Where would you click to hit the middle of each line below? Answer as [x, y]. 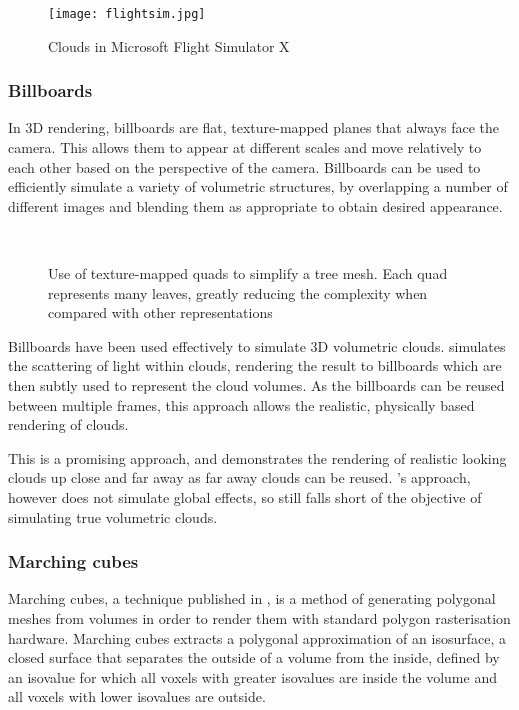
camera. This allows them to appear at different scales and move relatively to [245, 147]
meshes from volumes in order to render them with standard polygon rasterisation [259, 617]
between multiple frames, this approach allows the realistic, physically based [241, 404]
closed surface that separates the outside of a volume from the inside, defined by [254, 657]
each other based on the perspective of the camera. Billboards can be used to [244, 166]
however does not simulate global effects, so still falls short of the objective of [245, 496]
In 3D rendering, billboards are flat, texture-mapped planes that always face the [254, 127]
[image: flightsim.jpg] [127, 14]
